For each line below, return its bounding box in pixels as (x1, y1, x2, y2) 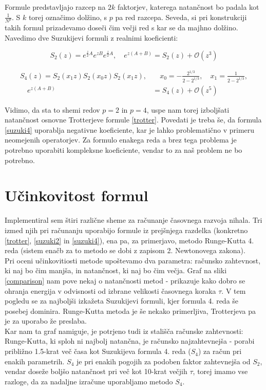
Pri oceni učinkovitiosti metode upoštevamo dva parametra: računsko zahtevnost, (5, 255, 261, 265)
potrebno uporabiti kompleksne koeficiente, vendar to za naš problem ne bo (5, 145, 242, 155)
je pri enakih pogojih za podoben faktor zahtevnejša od (76, 356, 251, 366)
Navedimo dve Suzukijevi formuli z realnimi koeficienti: (5, 32, 178, 43)
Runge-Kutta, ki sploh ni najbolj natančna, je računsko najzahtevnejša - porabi (5, 335, 255, 346)
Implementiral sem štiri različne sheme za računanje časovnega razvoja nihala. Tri (5, 215, 262, 225)
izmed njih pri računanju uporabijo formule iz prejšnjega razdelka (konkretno (5, 224, 248, 235)
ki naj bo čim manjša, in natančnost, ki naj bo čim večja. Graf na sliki (5, 265, 227, 276)
